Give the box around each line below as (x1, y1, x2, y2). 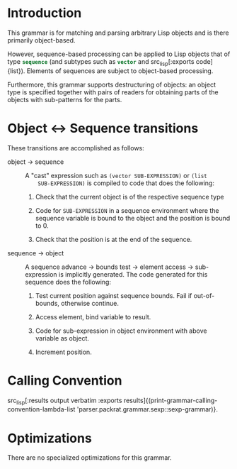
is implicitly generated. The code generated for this (59, 270, 208, 278)
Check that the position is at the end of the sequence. (35, 235, 192, 243)
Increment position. (35, 348, 92, 356)
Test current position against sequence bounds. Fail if (35, 291, 192, 299)
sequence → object (7, 248, 64, 257)
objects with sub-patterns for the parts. (7, 95, 122, 104)
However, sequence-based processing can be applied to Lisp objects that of (7, 50, 231, 58)
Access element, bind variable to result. (35, 312, 151, 321)
